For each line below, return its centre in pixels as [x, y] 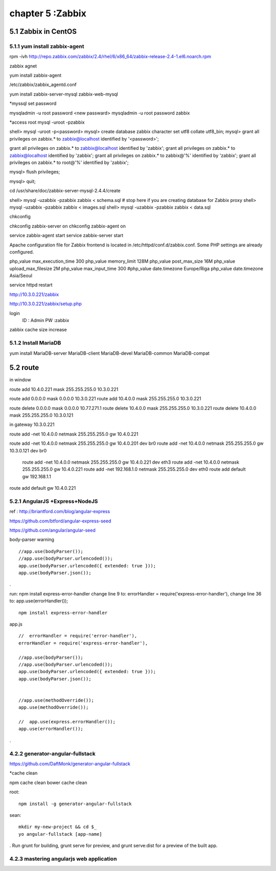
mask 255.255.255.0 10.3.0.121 [41, 415]
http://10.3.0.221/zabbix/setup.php [45, 304]
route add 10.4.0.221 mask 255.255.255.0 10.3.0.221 [64, 389]
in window [20, 380]
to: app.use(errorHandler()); [39, 601]
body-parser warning [32, 540]
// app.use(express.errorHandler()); [67, 722]
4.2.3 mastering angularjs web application [63, 859]
